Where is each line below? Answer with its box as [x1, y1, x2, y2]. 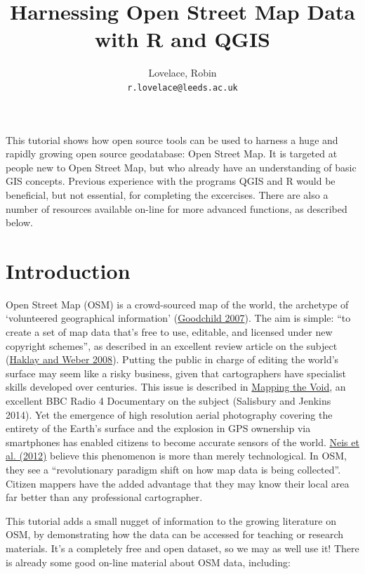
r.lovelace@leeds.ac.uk [127, 82, 238, 93]
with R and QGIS [95, 25, 270, 53]
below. [6, 215, 33, 230]
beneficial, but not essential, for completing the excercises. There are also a [6, 187, 328, 202]
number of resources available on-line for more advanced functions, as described [6, 201, 347, 216]
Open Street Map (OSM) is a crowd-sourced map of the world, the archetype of [6, 296, 349, 311]
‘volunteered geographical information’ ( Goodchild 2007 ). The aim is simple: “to [6, 311, 351, 325]
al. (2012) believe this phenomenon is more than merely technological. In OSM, [6, 448, 347, 463]
